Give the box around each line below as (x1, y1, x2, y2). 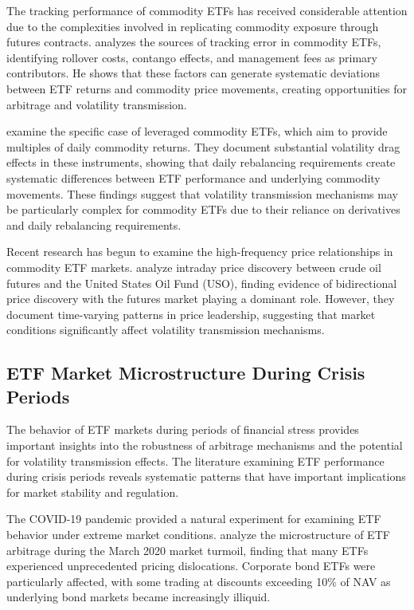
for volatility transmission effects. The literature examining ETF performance (6, 452, 385, 469)
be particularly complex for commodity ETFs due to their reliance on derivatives (6, 201, 400, 218)
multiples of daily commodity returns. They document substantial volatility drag (6, 138, 400, 155)
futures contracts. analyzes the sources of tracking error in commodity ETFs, (6, 33, 381, 50)
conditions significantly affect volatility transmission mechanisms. (6, 321, 325, 338)
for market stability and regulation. (6, 483, 179, 500)
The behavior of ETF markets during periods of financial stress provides (6, 421, 359, 438)
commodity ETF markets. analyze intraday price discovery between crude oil (6, 258, 381, 275)
